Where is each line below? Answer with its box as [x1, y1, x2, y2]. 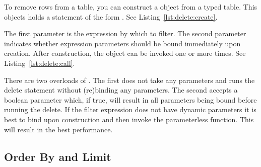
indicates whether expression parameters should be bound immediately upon [4, 38, 241, 48]
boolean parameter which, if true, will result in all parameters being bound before [4, 94, 257, 105]
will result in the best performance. [4, 124, 113, 134]
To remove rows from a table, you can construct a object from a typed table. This [4, 2, 257, 12]
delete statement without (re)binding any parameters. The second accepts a [4, 85, 238, 95]
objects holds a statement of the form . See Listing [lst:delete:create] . [4, 11, 218, 22]
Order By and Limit [4, 148, 111, 164]
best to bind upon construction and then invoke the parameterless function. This [4, 114, 254, 124]
